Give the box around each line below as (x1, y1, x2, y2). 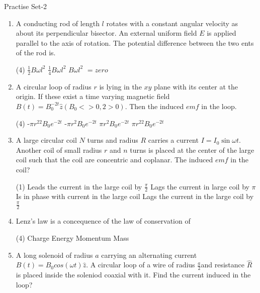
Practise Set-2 (4, 1, 47, 11)
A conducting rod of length (16, 18, 100, 28)
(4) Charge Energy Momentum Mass (16, 232, 129, 243)
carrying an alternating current (101, 249, 197, 260)
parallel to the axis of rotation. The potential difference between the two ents (16, 37, 254, 48)
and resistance (201, 259, 245, 270)
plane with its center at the (154, 81, 238, 91)
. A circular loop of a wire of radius (86, 259, 195, 270)
